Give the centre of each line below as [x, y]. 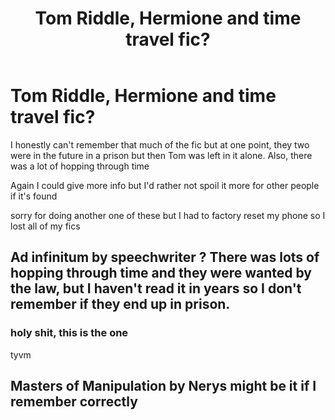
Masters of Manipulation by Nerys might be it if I [163, 386]
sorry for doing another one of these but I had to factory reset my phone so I [168, 215]
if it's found [34, 196]
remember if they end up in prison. [120, 304]
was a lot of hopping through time [80, 166]
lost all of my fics [45, 226]
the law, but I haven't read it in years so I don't [156, 288]
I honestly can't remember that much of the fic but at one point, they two [160, 144]
